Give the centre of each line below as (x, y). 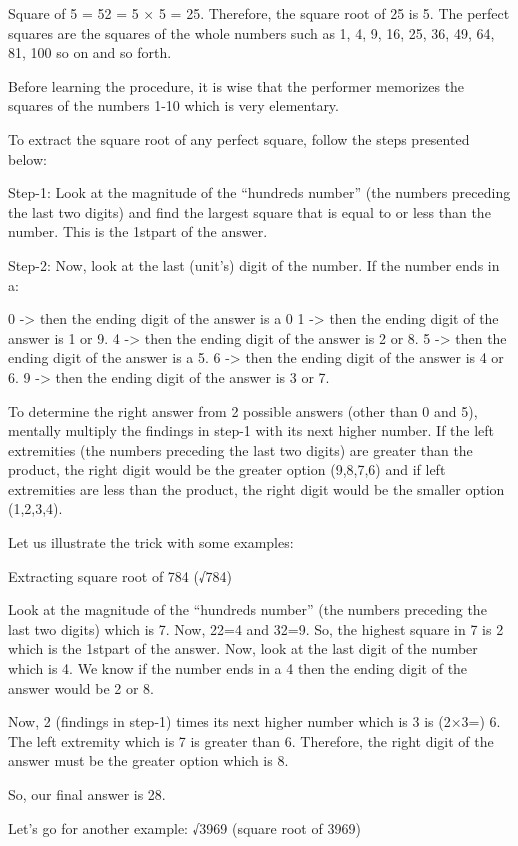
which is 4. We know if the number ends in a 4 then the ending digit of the (238, 668)
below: (27, 158)
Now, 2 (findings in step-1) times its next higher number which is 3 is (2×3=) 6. (254, 721)
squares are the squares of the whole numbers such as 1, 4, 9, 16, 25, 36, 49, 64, (251, 32)
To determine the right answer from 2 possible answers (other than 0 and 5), (243, 410)
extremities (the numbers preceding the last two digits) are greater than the (240, 449)
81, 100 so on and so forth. (90, 52)
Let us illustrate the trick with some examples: (151, 542)
